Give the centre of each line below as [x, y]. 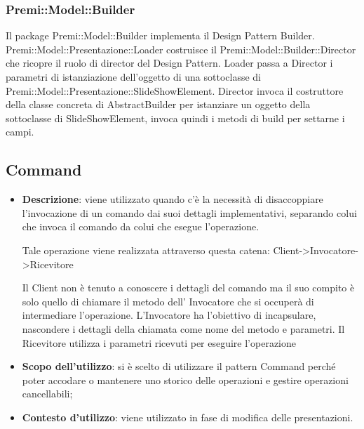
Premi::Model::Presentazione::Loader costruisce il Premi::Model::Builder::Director [181, 49]
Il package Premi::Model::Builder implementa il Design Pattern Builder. [160, 35]
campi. [20, 132]
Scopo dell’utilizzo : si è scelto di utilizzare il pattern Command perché [179, 366]
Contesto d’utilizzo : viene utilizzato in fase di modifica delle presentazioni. [188, 417]
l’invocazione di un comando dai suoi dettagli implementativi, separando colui [189, 212]
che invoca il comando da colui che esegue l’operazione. [141, 226]
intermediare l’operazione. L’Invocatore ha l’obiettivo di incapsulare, [169, 315]
